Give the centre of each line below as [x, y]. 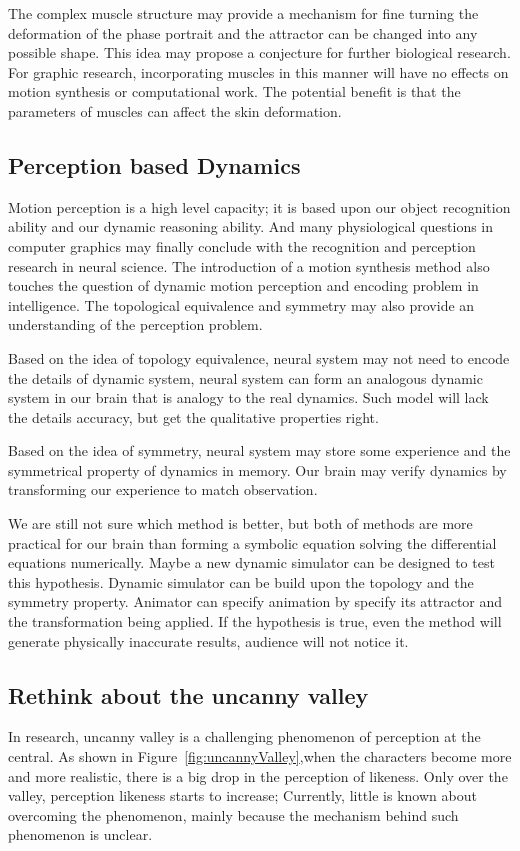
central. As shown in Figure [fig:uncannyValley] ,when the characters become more [260, 756]
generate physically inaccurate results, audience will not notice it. [208, 640]
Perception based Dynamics [154, 164]
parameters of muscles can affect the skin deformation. [175, 110]
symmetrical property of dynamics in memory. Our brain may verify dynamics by [257, 469]
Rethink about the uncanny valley [188, 694]
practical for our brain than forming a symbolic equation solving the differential [252, 542]
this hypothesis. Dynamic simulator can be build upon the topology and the [241, 581]
